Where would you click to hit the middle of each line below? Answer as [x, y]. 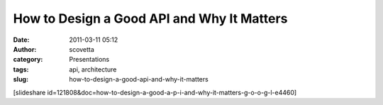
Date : [21, 40]
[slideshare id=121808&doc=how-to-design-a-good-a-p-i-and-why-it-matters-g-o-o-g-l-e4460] [155, 92]
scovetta [82, 49]
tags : [21, 69]
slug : [21, 79]
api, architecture [93, 69]
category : [28, 60]
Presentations [89, 60]
